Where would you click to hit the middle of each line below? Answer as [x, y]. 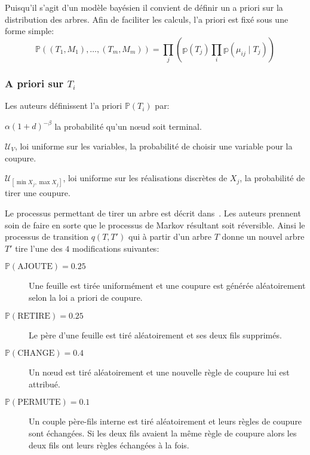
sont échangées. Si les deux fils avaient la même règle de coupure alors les [163, 433]
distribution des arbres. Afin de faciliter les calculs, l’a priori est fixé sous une [147, 19]
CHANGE [36, 354]
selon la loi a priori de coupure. [86, 297]
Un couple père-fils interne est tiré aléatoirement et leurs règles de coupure [165, 421]
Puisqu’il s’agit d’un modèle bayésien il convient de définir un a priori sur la [144, 7]
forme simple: [30, 31]
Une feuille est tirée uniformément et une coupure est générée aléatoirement [167, 285]
